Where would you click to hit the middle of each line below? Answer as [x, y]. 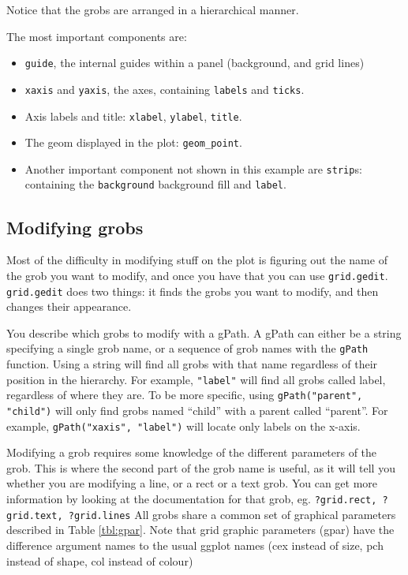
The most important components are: [97, 36]
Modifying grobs [75, 227]
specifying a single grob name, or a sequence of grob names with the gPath [187, 348]
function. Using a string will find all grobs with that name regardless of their [192, 364]
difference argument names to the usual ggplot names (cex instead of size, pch [195, 545]
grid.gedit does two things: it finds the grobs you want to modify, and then [193, 291]
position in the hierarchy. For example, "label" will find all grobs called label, [196, 379]
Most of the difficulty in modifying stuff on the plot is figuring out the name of [197, 260]
